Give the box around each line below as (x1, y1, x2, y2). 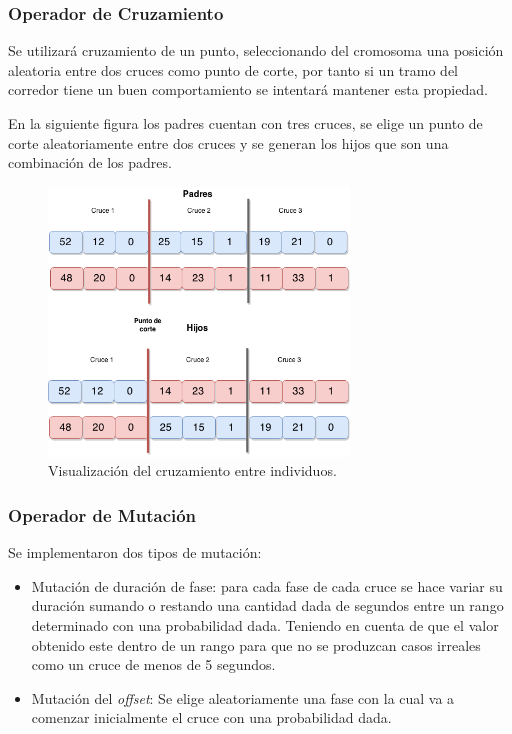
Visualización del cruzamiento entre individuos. (48, 460, 337, 481)
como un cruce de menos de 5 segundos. (31, 654, 276, 675)
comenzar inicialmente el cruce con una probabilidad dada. (31, 707, 392, 728)
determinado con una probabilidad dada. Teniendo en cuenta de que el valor (31, 614, 499, 635)
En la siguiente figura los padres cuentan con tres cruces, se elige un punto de (8, 113, 483, 133)
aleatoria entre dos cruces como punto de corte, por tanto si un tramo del (8, 59, 458, 80)
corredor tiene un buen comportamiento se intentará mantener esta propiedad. (8, 79, 488, 100)
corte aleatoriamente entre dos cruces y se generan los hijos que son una (8, 132, 449, 153)
